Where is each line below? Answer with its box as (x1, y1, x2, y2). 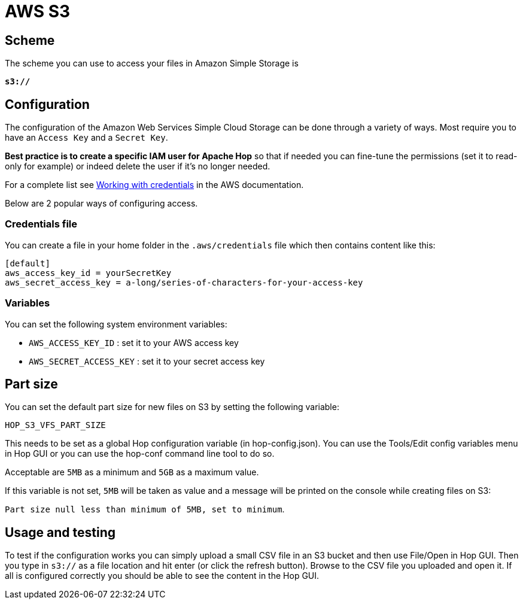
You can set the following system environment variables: (5, 318, 227, 329)
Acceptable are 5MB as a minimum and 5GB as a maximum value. (5, 467, 259, 478)
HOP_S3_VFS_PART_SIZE (5, 420, 106, 430)
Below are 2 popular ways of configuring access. (5, 198, 198, 209)
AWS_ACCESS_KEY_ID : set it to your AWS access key (29, 337, 239, 348)
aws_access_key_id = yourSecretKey (5, 268, 172, 278)
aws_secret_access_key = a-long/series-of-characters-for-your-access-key (5, 277, 363, 287)
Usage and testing (5, 524, 116, 540)
